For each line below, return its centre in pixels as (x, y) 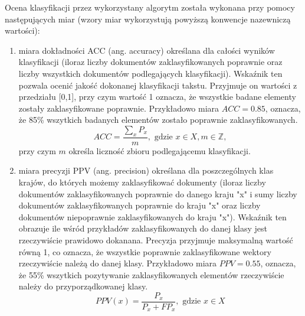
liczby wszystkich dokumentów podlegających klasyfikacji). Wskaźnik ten (150, 73)
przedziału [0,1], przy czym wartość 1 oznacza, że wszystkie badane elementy (157, 97)
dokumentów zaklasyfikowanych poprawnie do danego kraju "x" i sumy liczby (158, 193)
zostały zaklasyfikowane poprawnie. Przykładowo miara (119, 108)
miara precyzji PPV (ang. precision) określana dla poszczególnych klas (146, 170)
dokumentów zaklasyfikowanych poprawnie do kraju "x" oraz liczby (140, 205)
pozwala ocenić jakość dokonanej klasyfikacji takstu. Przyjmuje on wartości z (158, 85)
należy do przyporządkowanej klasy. (83, 286)
